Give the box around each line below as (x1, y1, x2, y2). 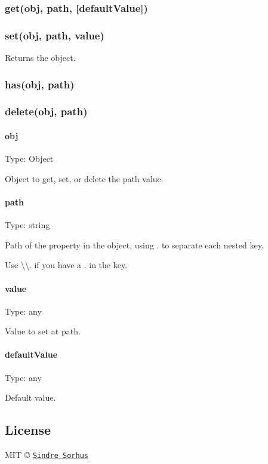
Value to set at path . (5, 325, 81, 337)
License (5, 420, 51, 439)
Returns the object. (5, 51, 76, 64)
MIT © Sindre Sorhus (5, 448, 88, 461)
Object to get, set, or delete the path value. (5, 172, 164, 185)
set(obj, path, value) (5, 27, 104, 42)
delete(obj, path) (5, 104, 88, 119)
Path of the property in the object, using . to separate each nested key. (5, 238, 264, 251)
